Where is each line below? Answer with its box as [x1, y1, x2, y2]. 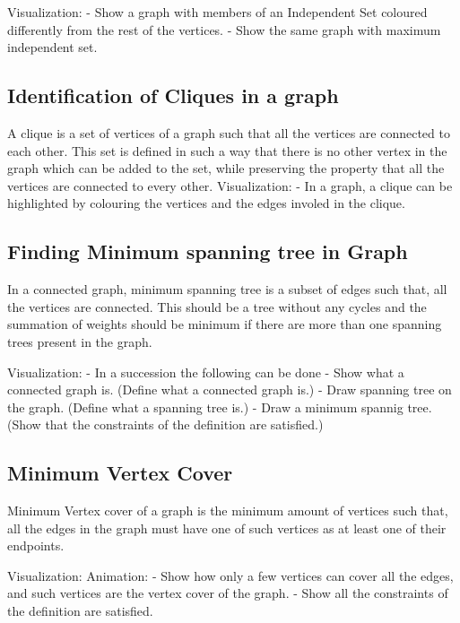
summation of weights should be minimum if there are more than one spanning [7, 315, 442, 333]
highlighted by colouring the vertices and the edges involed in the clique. [7, 194, 405, 212]
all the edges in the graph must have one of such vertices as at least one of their [7, 518, 447, 537]
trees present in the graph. [7, 332, 152, 350]
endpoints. [7, 536, 65, 555]
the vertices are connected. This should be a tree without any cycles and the [7, 297, 427, 316]
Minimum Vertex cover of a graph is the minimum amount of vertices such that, [7, 501, 448, 520]
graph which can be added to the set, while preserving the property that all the [7, 159, 445, 177]
